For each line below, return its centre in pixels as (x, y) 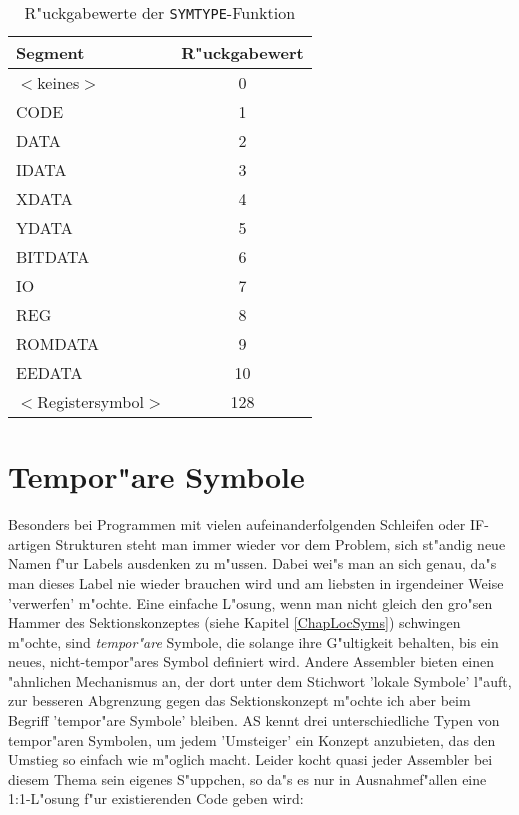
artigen (29, 543)
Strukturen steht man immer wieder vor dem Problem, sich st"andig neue (280, 543)
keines (58, 82)
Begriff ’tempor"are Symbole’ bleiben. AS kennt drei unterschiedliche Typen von (254, 720)
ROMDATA (58, 343)
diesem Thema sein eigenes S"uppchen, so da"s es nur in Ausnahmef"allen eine (247, 778)
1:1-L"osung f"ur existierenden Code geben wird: (156, 798)
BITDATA (53, 256)
